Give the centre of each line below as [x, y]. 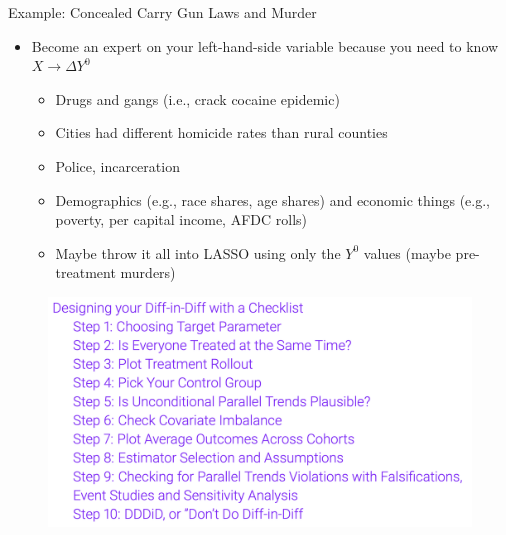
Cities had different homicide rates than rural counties [221, 132]
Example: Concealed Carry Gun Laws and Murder [162, 12]
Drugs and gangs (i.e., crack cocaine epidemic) [197, 98]
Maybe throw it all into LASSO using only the [198, 252]
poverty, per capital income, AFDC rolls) [181, 219]
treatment [85, 272]
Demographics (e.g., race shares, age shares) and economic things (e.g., [272, 199]
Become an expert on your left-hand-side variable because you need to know [265, 45]
